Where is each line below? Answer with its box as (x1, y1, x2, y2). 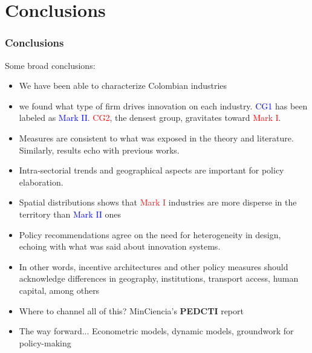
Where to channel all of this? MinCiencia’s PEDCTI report (19, 304, 244, 317)
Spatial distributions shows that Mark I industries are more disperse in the (19, 196, 297, 209)
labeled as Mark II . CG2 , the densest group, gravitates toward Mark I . (19, 111, 281, 124)
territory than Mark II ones (19, 207, 122, 220)
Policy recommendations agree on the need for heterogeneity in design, (19, 228, 281, 241)
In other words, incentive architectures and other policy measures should (19, 260, 288, 273)
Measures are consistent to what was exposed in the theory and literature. (19, 131, 294, 144)
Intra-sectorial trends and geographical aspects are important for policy (19, 164, 284, 176)
